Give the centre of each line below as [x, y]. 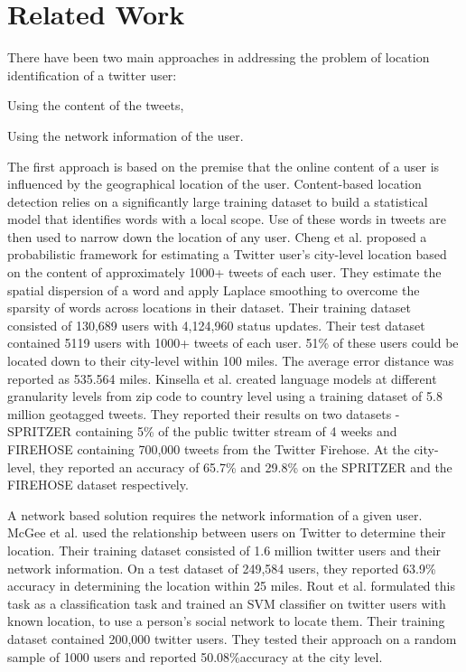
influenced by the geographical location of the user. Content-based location [214, 184]
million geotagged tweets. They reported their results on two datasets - [204, 413]
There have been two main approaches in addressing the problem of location [219, 57]
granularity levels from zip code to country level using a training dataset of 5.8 [225, 396]
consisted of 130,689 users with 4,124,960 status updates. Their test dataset [216, 325]
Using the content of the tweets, [96, 105]
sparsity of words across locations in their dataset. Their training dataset [209, 308]
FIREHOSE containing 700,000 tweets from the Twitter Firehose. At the [209, 449]
